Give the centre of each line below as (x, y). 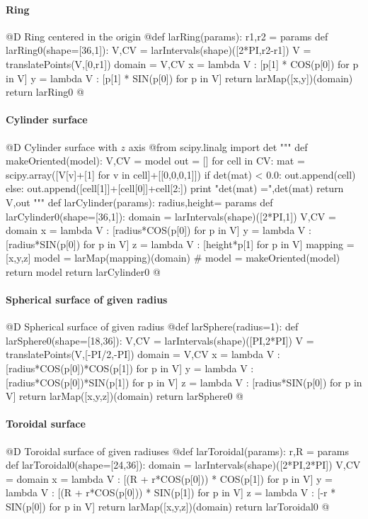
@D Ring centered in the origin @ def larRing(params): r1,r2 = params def (167, 36)
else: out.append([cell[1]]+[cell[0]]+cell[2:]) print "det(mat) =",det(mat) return (175, 188)
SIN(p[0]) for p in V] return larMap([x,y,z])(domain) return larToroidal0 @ (168, 507)
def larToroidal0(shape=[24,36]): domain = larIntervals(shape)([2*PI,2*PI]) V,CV (183, 465)
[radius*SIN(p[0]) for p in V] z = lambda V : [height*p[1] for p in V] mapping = (180, 244)
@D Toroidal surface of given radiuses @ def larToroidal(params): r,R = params (177, 451)
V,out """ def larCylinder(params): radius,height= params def (139, 202)
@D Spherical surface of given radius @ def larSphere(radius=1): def (152, 327)
